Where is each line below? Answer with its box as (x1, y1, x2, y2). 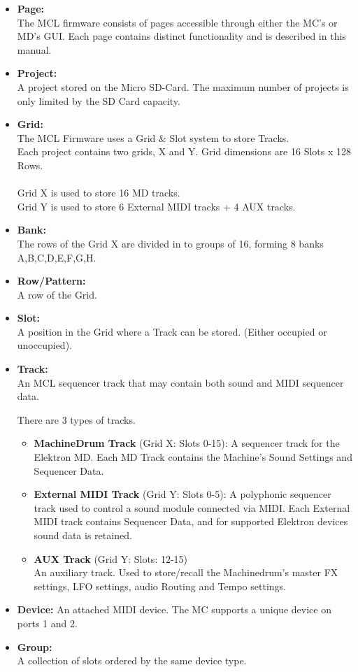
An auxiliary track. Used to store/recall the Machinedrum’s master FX (34, 565, 338, 580)
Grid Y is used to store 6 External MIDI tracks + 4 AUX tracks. (17, 199, 296, 213)
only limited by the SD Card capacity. (17, 93, 180, 108)
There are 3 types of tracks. (17, 412, 136, 427)
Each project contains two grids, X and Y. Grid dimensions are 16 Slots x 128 (17, 144, 352, 159)
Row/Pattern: (17, 273, 86, 288)
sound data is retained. (34, 528, 132, 542)
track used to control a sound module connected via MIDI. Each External (34, 500, 350, 515)
